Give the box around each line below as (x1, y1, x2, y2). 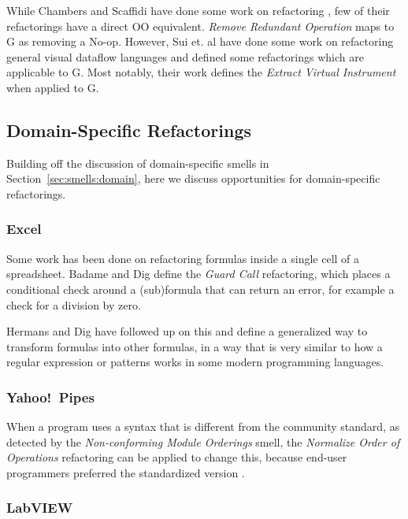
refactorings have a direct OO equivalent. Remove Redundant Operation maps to (6, 17, 395, 34)
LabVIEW (6, 498, 73, 517)
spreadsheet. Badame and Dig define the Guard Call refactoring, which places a (6, 265, 391, 282)
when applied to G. (6, 79, 99, 95)
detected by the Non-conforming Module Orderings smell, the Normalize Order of (6, 433, 400, 450)
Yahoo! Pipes (6, 387, 95, 406)
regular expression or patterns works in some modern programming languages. (6, 354, 384, 370)
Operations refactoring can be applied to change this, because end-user (6, 449, 347, 465)
